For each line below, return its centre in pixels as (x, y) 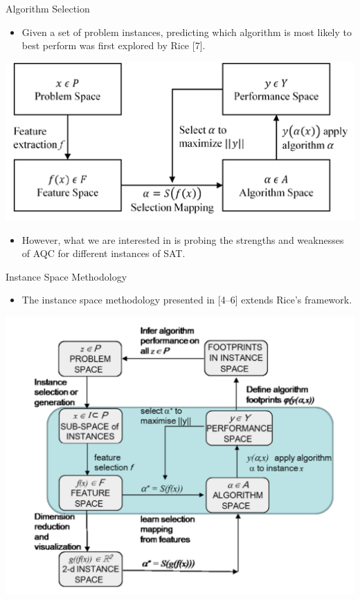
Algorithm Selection (48, 8)
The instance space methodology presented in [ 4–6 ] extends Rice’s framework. (187, 300)
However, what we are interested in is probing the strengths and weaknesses (183, 239)
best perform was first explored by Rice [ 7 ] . (114, 45)
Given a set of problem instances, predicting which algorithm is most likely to (187, 32)
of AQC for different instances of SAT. (103, 253)
